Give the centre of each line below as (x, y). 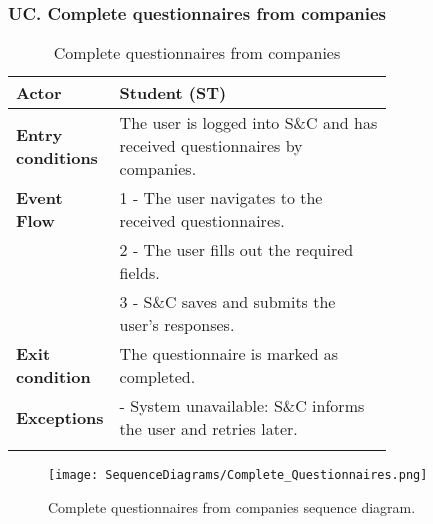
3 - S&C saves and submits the (227, 302)
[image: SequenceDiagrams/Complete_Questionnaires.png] (238, 475)
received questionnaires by (211, 146)
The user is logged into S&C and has (248, 123)
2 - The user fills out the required (236, 250)
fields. (139, 273)
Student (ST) (173, 93)
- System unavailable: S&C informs (242, 406)
